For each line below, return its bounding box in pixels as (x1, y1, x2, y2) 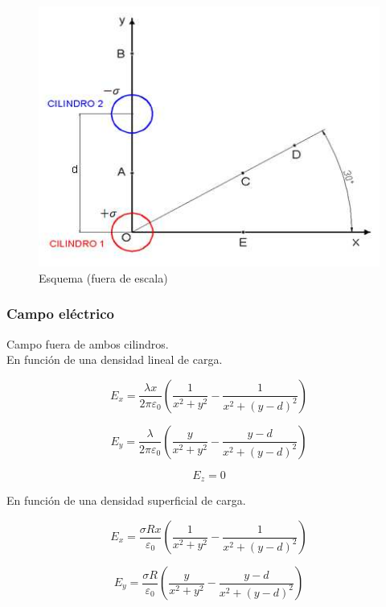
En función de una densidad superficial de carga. (6, 492, 246, 509)
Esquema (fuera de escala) (39, 269, 168, 286)
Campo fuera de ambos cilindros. (6, 335, 169, 352)
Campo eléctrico (6, 303, 114, 324)
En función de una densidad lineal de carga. (6, 351, 223, 368)
